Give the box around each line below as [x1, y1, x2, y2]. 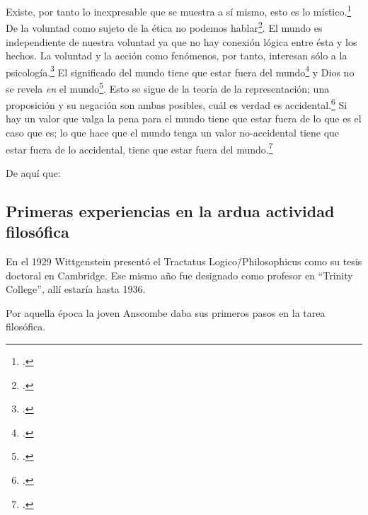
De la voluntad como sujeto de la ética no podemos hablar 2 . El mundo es [6, 18, 323, 35]
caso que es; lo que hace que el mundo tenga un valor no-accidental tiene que [6, 125, 340, 140]
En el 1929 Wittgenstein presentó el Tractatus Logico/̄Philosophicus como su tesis [6, 254, 362, 269]
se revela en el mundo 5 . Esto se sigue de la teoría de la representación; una [6, 79, 330, 96]
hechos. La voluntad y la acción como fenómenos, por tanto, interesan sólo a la [6, 48, 347, 63]
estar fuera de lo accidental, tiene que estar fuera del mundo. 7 [6, 139, 273, 156]
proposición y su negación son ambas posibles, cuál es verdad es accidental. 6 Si [6, 96, 347, 112]
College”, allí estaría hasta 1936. [6, 282, 146, 296]
